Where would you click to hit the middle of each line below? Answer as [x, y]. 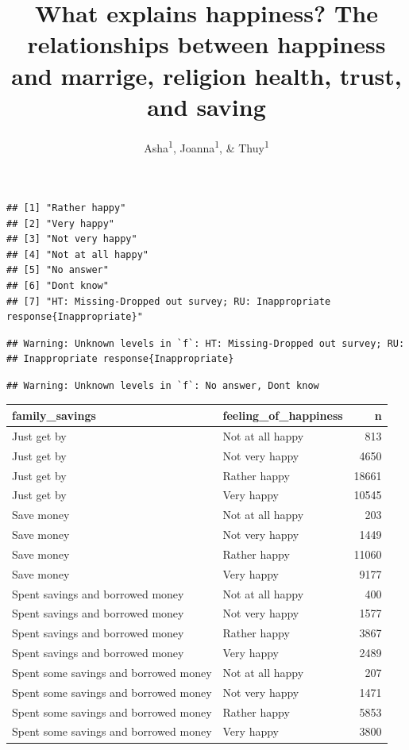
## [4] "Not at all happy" [77, 254]
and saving [206, 106]
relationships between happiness [206, 44]
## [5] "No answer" [58, 270]
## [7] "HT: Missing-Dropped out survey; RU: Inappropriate [169, 301]
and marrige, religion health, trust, [206, 75]
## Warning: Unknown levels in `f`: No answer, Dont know [163, 385]
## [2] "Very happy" [61, 223]
